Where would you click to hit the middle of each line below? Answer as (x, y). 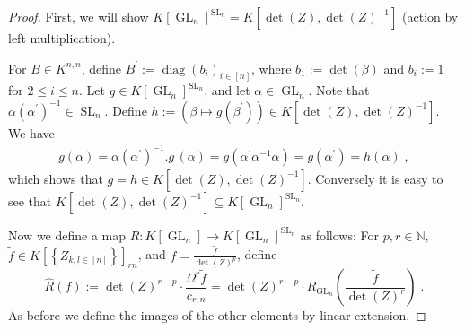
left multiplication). (62, 38)
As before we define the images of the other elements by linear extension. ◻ (217, 315)
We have (31, 132)
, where (272, 68)
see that (30, 200)
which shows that (56, 178)
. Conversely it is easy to (375, 178)
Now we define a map (67, 234)
